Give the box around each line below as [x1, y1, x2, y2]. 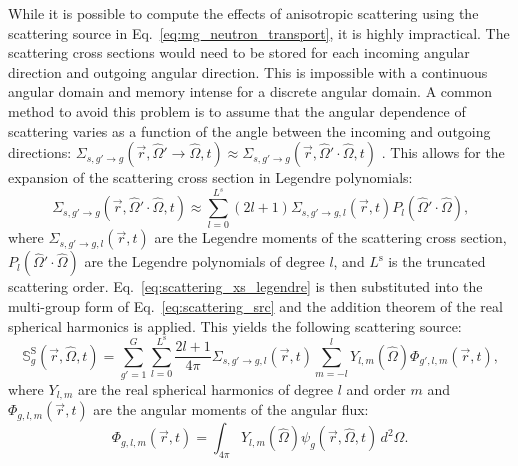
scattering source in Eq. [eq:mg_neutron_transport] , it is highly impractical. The [8, 22, 510, 43]
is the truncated [388, 251, 486, 272]
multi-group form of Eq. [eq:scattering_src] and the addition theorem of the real [8, 296, 503, 317]
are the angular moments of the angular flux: [93, 399, 369, 420]
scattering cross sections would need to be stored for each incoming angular [8, 42, 470, 63]
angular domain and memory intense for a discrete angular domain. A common [8, 81, 493, 102]
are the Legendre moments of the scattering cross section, [154, 227, 507, 248]
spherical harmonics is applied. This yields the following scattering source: [8, 315, 462, 336]
